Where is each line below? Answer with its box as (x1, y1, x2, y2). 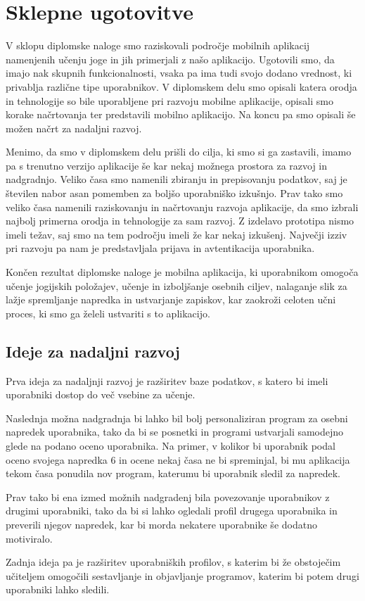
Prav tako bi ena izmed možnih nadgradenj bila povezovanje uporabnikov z (6, 489, 330, 504)
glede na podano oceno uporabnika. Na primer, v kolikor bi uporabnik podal (6, 438, 335, 453)
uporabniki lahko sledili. (6, 582, 110, 597)
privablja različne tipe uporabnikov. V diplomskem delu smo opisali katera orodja (6, 79, 357, 94)
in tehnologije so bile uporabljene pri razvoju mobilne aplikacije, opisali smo (6, 93, 333, 108)
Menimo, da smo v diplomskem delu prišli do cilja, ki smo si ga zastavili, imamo (6, 144, 352, 159)
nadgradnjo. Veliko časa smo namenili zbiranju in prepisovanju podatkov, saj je (6, 172, 347, 186)
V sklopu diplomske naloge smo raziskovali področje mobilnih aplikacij (6, 38, 310, 53)
